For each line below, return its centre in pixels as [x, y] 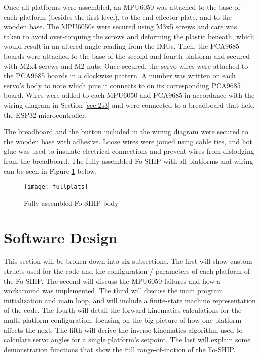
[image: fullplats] [56, 187]
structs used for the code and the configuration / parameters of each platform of [127, 271]
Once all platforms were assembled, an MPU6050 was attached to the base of [122, 7]
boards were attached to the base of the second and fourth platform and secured [127, 55]
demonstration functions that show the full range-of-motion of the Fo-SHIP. [120, 349]
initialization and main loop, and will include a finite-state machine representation [130, 300]
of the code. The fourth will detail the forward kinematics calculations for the [123, 310]
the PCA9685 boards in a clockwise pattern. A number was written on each [120, 75]
